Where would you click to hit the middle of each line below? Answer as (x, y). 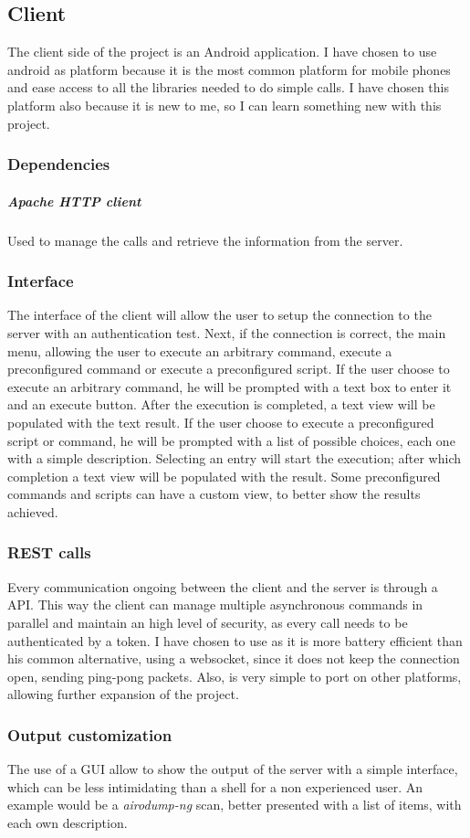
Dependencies (59, 164)
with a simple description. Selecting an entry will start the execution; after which (234, 458)
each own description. (68, 822)
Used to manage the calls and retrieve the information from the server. (205, 240)
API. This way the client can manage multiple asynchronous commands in (215, 605)
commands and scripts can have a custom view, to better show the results (214, 494)
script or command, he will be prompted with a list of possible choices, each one (231, 440)
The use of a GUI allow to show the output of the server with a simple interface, (233, 769)
